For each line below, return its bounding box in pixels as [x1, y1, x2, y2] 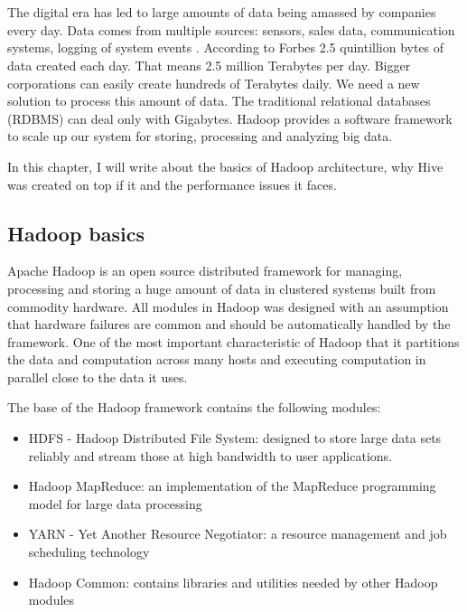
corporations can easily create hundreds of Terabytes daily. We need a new [7, 73, 420, 92]
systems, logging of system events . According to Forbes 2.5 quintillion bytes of [7, 38, 444, 57]
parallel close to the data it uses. [7, 367, 188, 386]
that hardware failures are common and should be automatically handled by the [7, 315, 451, 334]
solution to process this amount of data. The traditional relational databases [7, 91, 431, 110]
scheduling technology [28, 542, 150, 561]
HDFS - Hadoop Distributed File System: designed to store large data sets [28, 428, 442, 447]
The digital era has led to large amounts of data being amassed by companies [7, 3, 436, 22]
